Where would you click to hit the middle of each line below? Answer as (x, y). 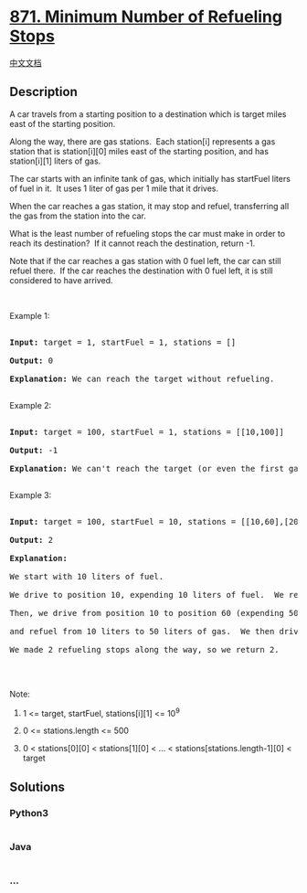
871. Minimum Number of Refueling (146, 17)
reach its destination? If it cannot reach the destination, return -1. (132, 243)
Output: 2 (31, 540)
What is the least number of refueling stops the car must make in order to (148, 233)
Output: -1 (34, 450)
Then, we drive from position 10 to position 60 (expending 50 (154, 613)
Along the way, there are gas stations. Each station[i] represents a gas (143, 141)
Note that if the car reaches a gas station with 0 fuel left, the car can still (145, 260)
